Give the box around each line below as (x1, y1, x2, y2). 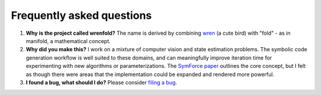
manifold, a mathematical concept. (26, 37, 111, 44)
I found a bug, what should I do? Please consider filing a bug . (26, 78, 178, 86)
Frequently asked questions (11, 9, 152, 22)
